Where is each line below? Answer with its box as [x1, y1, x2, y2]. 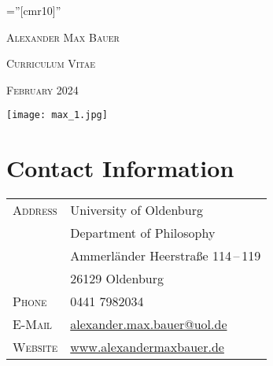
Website [13, 338, 58, 357]
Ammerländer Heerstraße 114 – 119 [70, 246, 261, 265]
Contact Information [6, 152, 234, 184]
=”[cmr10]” [6, 2, 61, 18]
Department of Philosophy [70, 224, 216, 242]
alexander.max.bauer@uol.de [70, 315, 227, 334]
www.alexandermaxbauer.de [70, 338, 224, 357]
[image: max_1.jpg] [6, 109, 108, 121]
